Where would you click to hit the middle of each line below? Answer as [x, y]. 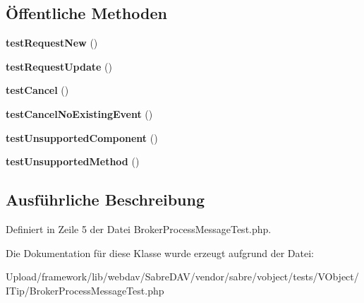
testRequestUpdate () [59, 66]
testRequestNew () [52, 43]
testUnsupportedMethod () [73, 161]
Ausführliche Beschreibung [105, 200]
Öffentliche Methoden [86, 13]
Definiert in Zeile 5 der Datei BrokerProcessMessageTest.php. [139, 228]
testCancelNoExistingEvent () [79, 113]
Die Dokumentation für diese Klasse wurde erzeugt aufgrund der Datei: [160, 252]
